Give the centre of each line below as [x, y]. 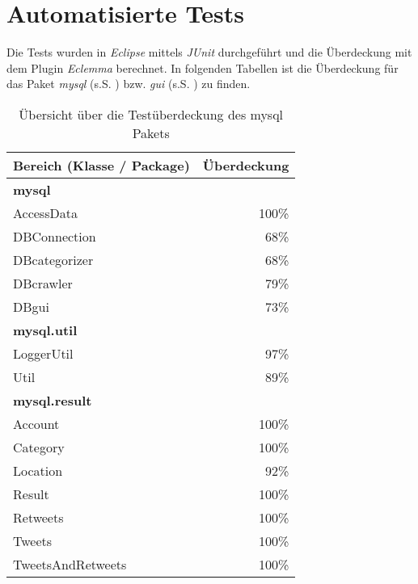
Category [39, 447]
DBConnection [55, 236]
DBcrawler [43, 283]
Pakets [151, 132]
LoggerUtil [43, 353]
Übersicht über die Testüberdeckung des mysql [151, 114]
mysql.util [45, 330]
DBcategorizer [53, 259]
